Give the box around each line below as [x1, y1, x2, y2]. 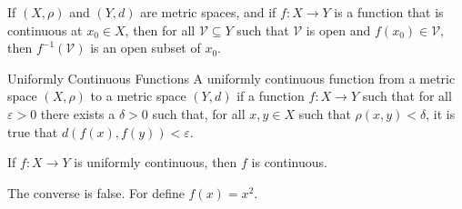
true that [7, 122, 58, 141]
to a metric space [90, 86, 186, 105]
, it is [426, 104, 456, 123]
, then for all [125, 20, 196, 39]
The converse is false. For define [7, 183, 185, 202]
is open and [306, 20, 371, 39]
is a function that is [334, 3, 444, 21]
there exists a [40, 104, 115, 123]
